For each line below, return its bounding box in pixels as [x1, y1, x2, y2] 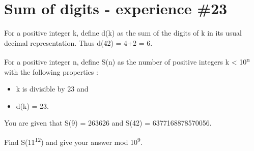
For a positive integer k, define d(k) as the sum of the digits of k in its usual [4, 27, 242, 38]
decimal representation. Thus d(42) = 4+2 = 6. [4, 37, 153, 48]
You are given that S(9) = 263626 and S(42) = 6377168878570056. [4, 117, 212, 128]
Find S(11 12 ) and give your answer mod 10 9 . [4, 135, 143, 147]
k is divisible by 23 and [16, 83, 89, 94]
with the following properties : [4, 66, 98, 77]
